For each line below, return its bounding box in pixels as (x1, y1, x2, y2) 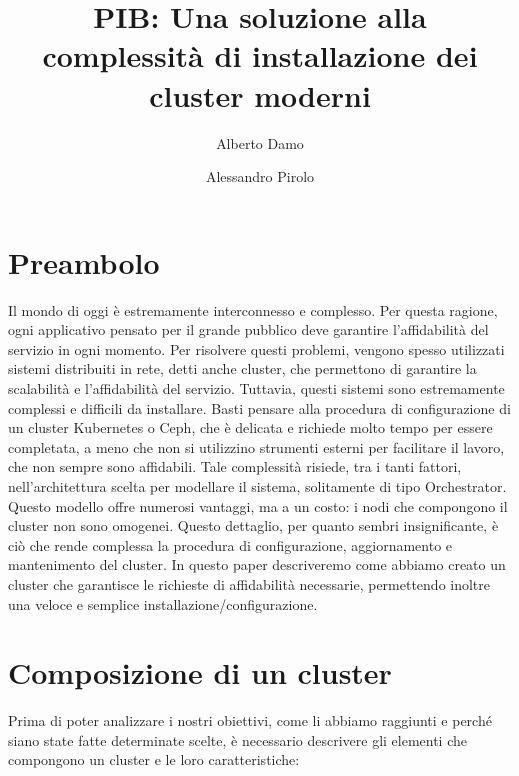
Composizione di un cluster (8, 652, 392, 693)
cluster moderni (149, 74, 371, 115)
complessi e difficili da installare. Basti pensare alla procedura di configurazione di (8, 397, 511, 418)
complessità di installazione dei (42, 35, 478, 76)
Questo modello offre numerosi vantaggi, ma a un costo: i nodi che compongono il (8, 495, 508, 516)
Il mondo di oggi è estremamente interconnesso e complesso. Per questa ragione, (8, 299, 498, 320)
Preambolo (8, 241, 160, 282)
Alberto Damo (216, 132, 304, 153)
